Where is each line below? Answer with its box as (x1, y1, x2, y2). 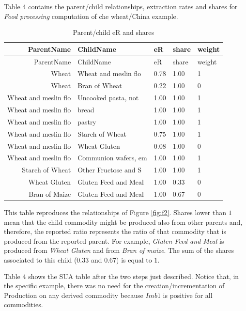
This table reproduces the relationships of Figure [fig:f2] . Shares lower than (4, 207, 226, 217)
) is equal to (116, 254, 152, 264)
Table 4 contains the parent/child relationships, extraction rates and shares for (4, 1, 238, 11)
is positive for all (163, 290, 213, 300)
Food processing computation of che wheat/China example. (4, 11, 178, 21)
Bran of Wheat (77, 80, 122, 91)
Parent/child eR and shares (73, 27, 154, 37)
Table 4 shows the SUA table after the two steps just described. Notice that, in (4, 271, 239, 281)
